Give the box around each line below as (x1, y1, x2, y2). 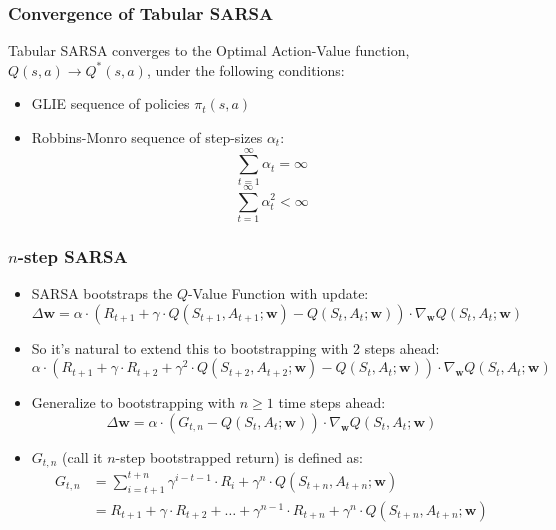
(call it (62, 446, 103, 467)
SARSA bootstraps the (31, 283, 173, 304)
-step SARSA (17, 243, 128, 268)
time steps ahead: (278, 392, 386, 413)
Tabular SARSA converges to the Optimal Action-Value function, (8, 40, 410, 61)
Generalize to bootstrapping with (31, 392, 236, 413)
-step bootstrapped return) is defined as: (115, 446, 364, 467)
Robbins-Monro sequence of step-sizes (31, 127, 263, 147)
